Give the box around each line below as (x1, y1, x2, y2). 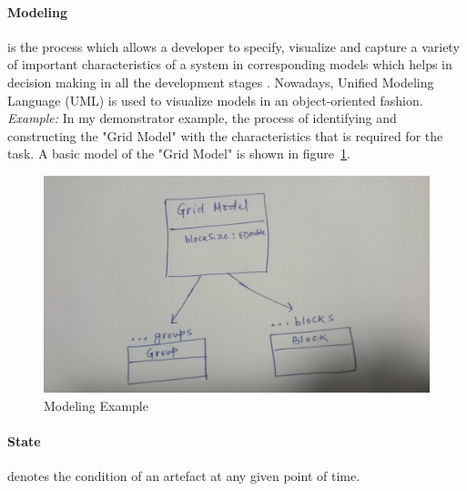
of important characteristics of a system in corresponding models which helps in (7, 55, 452, 74)
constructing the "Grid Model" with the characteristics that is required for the (7, 126, 443, 145)
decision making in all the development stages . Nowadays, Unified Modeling (7, 72, 434, 91)
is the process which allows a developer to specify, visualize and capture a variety (7, 36, 460, 56)
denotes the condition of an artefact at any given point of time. (7, 466, 360, 486)
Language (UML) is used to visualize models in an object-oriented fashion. (7, 90, 423, 109)
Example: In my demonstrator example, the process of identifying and (7, 108, 397, 128)
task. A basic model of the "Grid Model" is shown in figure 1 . (7, 144, 350, 163)
